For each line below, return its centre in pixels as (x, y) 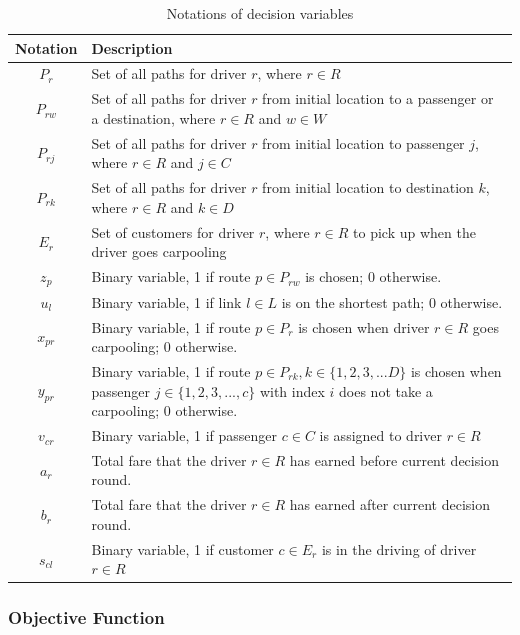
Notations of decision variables (260, 13)
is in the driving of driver (399, 548)
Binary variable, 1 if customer (182, 548)
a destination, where (153, 117)
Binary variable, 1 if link (166, 301)
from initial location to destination (368, 187)
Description (132, 47)
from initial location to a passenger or (378, 98)
